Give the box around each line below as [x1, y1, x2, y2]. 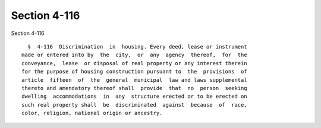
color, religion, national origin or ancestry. [21, 110, 163, 117]
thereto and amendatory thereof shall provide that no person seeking [21, 85, 247, 91]
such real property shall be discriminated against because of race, [21, 101, 247, 108]
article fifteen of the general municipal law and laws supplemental [21, 76, 247, 83]
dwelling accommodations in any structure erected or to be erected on [21, 93, 247, 100]
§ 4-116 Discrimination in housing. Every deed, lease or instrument [27, 43, 247, 50]
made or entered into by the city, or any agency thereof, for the [21, 52, 247, 59]
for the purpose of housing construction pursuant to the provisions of [21, 68, 247, 75]
